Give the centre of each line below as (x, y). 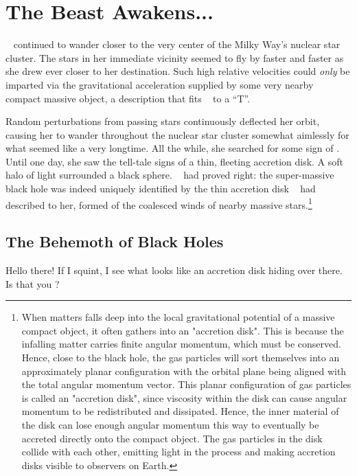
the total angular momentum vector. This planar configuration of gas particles (186, 384)
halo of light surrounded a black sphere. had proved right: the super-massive (170, 175)
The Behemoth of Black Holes (115, 241)
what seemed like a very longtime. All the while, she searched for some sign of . (173, 148)
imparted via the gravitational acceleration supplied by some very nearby (160, 84)
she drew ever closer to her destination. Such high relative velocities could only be (178, 71)
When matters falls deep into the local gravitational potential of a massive (178, 317)
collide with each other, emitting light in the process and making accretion (178, 452)
